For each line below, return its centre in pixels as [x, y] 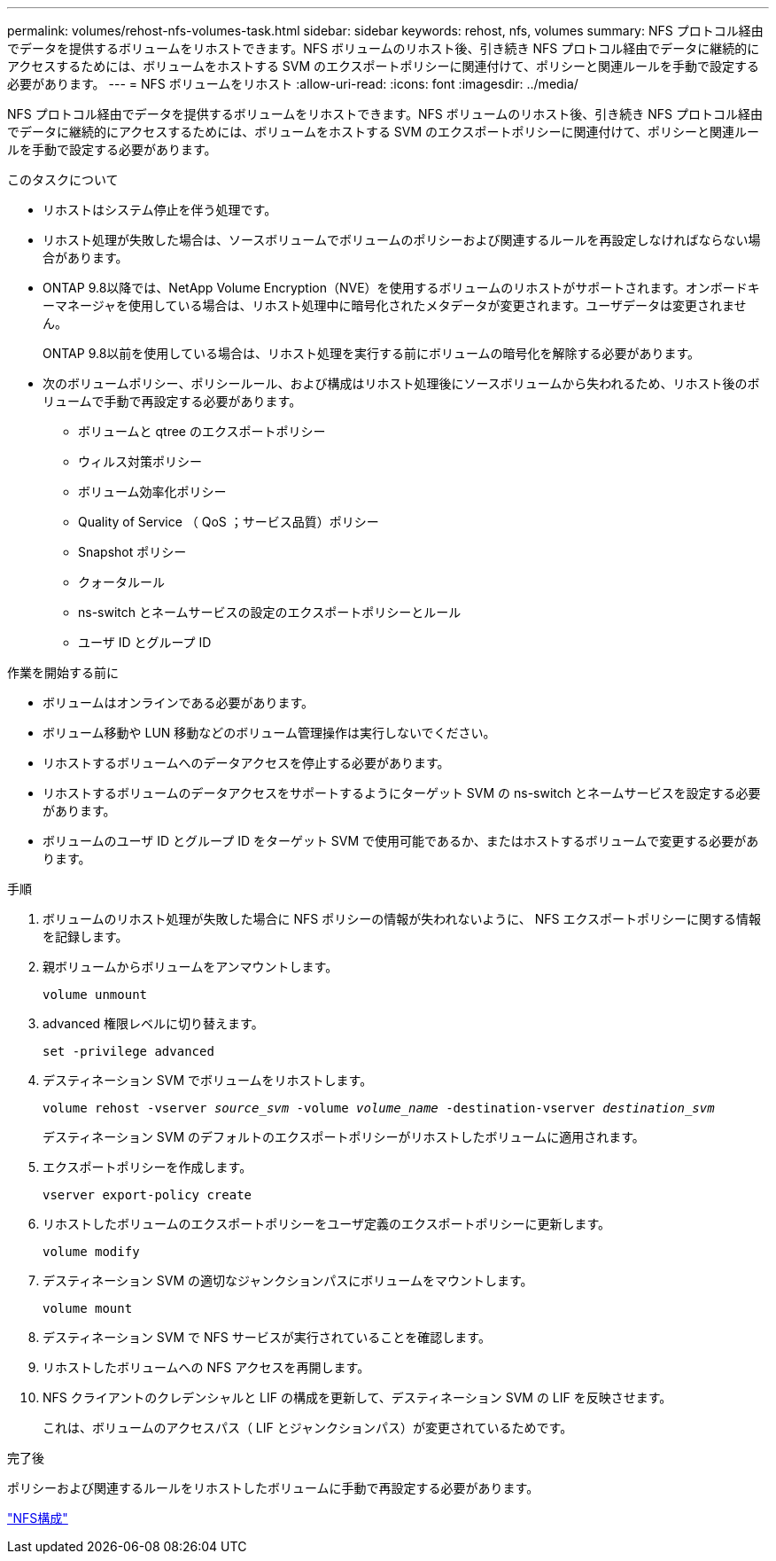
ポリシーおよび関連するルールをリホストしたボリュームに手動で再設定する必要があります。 [273, 1488]
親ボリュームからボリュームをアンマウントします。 [190, 967]
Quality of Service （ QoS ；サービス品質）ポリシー [229, 522]
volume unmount [95, 995]
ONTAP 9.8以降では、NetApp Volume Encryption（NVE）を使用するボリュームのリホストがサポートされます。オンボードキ [401, 288]
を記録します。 [85, 937]
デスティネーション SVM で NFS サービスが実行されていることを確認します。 [267, 1337]
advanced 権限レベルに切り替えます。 [153, 1023]
